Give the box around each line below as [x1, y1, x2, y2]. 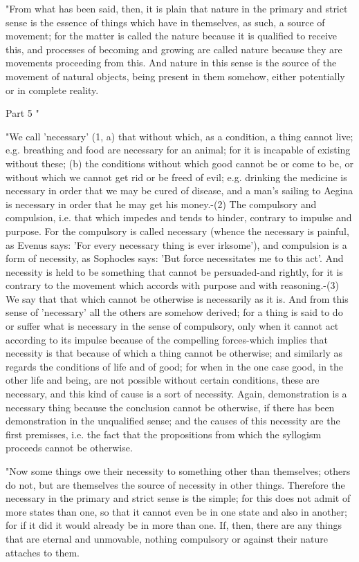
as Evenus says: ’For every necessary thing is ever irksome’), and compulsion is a [6, 237, 347, 252]
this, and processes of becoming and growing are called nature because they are [6, 41, 342, 56]
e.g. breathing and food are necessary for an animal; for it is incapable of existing [6, 142, 351, 157]
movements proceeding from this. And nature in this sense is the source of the [6, 55, 337, 70]
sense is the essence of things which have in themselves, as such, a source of [6, 15, 325, 29]
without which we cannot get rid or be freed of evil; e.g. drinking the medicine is [6, 169, 347, 184]
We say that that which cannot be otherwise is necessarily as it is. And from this [6, 291, 349, 306]
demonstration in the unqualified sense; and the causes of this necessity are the [6, 413, 340, 428]
